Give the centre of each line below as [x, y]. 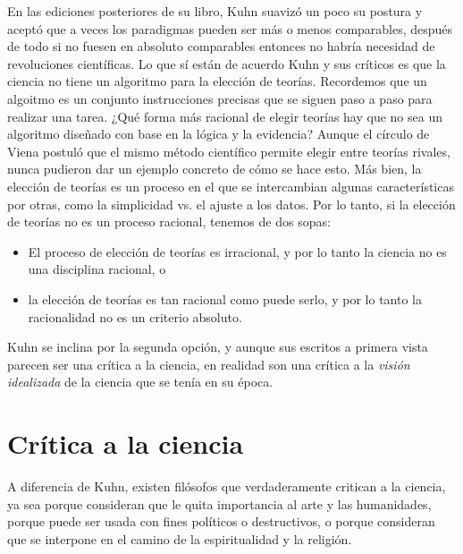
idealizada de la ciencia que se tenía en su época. [140, 382]
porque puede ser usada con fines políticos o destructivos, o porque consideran [221, 521]
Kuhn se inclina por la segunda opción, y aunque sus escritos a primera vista [218, 347]
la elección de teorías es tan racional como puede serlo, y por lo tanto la [225, 298]
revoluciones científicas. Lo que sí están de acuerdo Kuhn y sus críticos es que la [227, 63]
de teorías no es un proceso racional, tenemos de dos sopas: [169, 222]
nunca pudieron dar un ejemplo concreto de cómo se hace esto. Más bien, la [215, 169]
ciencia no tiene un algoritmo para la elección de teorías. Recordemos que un [217, 81]
